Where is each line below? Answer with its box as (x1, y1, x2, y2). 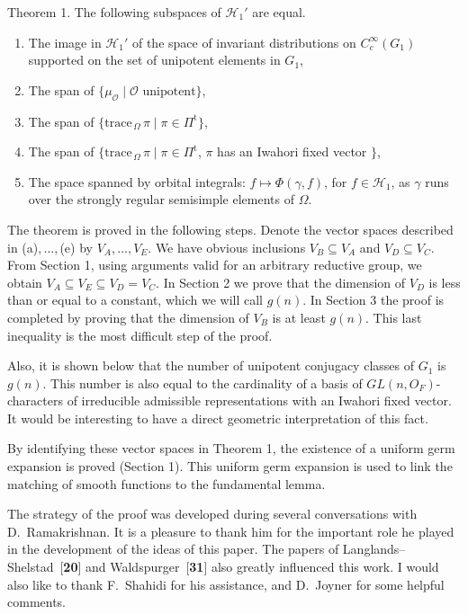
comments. (7, 592, 67, 611)
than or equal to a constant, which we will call (7, 290, 263, 309)
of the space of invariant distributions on (131, 32, 356, 51)
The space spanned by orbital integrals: (28, 172, 246, 191)
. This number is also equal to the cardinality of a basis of (42, 373, 363, 392)
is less (428, 272, 461, 291)
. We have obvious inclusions (148, 237, 306, 256)
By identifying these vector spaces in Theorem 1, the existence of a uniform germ (7, 439, 455, 458)
